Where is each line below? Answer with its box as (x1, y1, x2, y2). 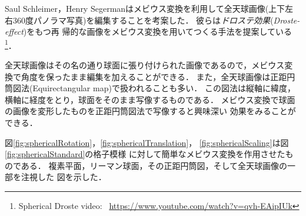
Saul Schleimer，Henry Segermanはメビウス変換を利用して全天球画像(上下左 (5, 2, 294, 14)
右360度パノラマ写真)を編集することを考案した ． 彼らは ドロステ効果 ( (5, 14, 274, 26)
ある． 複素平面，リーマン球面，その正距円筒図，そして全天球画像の (21, 159, 288, 171)
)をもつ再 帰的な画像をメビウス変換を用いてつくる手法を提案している (23, 25, 292, 38)
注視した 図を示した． (21, 171, 107, 183)
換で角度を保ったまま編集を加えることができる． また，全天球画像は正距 (5, 70, 287, 82)
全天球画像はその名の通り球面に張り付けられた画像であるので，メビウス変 (5, 59, 293, 71)
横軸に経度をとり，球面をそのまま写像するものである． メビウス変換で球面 (5, 93, 295, 105)
